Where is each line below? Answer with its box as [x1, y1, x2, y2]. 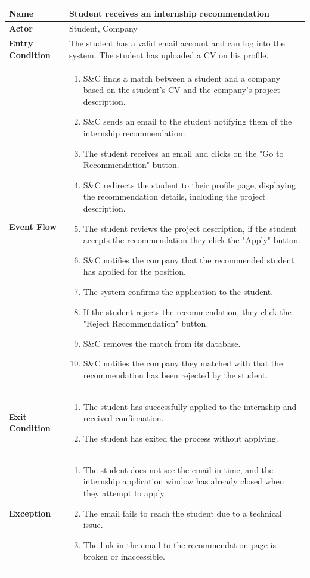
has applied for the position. [83, 265, 186, 278]
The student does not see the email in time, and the [83, 463, 274, 476]
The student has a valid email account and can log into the [69, 37, 285, 49]
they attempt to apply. [83, 486, 166, 499]
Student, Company [69, 22, 138, 35]
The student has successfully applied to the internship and [83, 400, 297, 412]
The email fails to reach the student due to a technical [83, 506, 282, 519]
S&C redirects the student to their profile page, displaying [83, 178, 296, 191]
